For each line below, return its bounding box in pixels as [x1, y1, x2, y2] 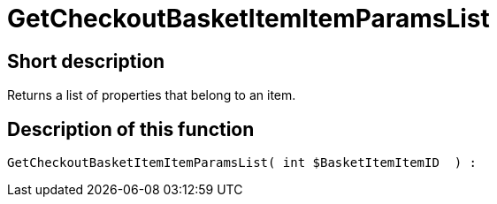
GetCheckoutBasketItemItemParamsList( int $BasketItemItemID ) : [7, 155, 478, 170]
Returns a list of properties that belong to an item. [7, 87, 296, 103]
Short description [7, 49, 165, 72]
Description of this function [7, 117, 255, 140]
